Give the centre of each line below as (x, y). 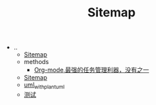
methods (36, 62)
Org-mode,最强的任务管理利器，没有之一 (91, 70)
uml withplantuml (44, 85)
